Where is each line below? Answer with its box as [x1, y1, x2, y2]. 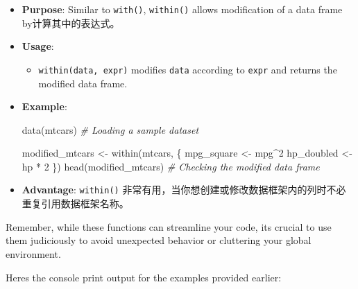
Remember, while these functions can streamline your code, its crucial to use [6, 219, 332, 234]
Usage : [22, 39, 54, 53]
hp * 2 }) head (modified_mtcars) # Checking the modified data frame [22, 159, 320, 173]
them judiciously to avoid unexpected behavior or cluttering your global [6, 233, 312, 247]
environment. [6, 246, 61, 261]
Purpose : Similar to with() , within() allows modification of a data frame [22, 2, 343, 16]
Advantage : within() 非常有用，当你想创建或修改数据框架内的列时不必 [22, 182, 346, 197]
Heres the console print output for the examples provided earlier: [6, 270, 282, 284]
